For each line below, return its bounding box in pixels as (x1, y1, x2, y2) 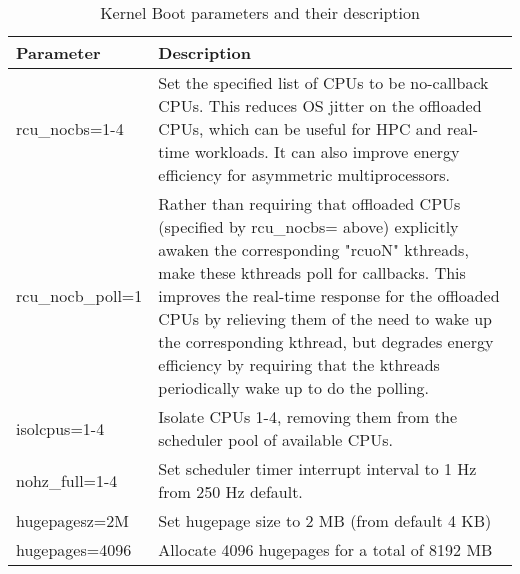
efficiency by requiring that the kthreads (158, 353, 440, 376)
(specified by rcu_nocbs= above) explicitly (158, 215, 459, 238)
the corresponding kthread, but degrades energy (158, 330, 494, 353)
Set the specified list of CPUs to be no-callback (158, 71, 489, 94)
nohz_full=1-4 (16, 468, 118, 492)
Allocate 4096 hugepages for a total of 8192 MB (158, 538, 493, 561)
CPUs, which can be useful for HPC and (158, 117, 442, 140)
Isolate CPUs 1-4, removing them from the (158, 405, 457, 428)
